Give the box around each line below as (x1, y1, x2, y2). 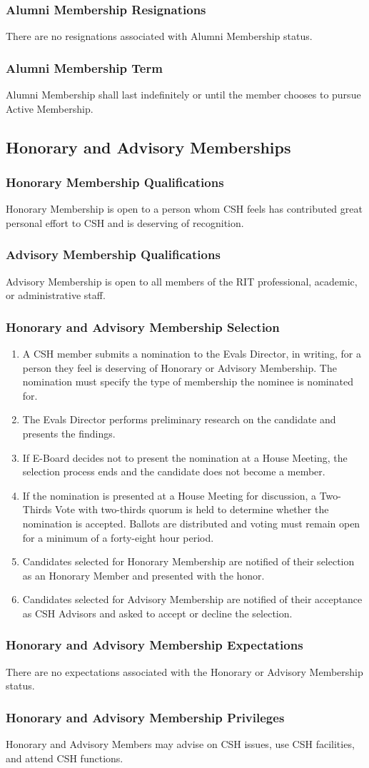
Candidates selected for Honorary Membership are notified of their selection (22, 554, 355, 569)
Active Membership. (6, 101, 93, 116)
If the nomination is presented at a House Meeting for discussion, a (22, 487, 316, 502)
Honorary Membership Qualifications (6, 173, 224, 191)
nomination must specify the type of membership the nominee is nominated (22, 374, 353, 389)
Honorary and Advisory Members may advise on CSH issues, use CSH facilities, (6, 737, 355, 752)
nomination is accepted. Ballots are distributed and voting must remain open (22, 515, 360, 530)
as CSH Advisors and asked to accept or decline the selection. (22, 605, 293, 620)
